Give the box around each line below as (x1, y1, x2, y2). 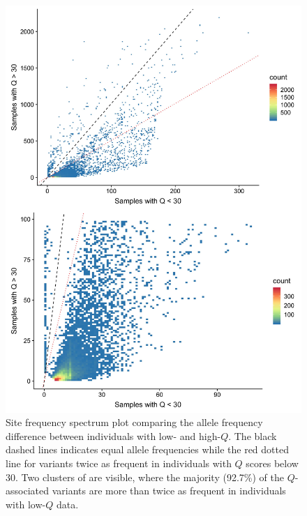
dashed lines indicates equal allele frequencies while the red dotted (6, 442, 289, 457)
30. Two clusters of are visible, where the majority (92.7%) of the (6, 469, 284, 484)
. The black (228, 428, 277, 443)
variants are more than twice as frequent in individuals (52, 483, 286, 498)
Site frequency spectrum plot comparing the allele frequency (6, 415, 263, 430)
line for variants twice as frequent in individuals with (6, 455, 232, 470)
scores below (246, 455, 299, 470)
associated (6, 483, 49, 498)
